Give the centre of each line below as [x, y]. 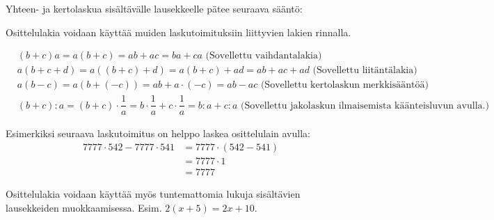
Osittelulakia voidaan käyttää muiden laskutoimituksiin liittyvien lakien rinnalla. [178, 32]
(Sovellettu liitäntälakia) [365, 71]
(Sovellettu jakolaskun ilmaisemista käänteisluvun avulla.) [365, 105]
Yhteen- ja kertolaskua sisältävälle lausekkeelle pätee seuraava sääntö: [154, 8]
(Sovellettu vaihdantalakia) [264, 56]
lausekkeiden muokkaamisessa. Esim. [84, 207]
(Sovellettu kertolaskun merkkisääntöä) [344, 85]
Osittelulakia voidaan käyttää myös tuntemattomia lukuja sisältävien [153, 194]
